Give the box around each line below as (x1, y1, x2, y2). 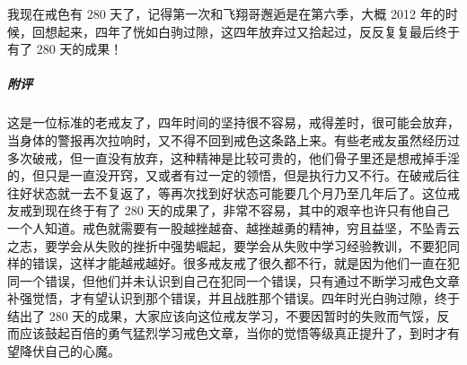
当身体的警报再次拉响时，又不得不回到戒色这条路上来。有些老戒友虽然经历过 (7, 130, 460, 149)
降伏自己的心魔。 (19, 342, 120, 361)
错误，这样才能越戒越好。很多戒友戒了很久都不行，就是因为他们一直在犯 (31, 254, 460, 273)
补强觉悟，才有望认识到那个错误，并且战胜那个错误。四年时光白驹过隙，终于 (7, 289, 460, 308)
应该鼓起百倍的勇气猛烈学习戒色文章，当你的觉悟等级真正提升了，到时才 (19, 324, 447, 343)
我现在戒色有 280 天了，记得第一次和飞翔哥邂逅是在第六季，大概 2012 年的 (7, 4, 445, 22)
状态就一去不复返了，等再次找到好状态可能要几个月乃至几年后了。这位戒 (31, 183, 460, 202)
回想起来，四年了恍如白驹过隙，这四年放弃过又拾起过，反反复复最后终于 (31, 22, 460, 40)
